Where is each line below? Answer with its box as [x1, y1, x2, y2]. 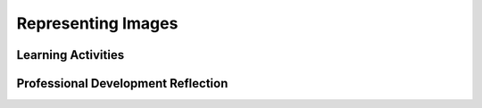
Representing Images [16, 13, 179, 33]
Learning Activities [16, 47, 125, 62]
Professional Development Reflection [16, 76, 229, 91]
